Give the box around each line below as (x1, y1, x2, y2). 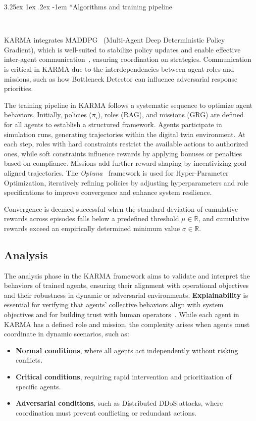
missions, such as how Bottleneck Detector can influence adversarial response (4, 73, 238, 84)
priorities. (4, 83, 33, 94)
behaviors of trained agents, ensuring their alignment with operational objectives (4, 280, 249, 290)
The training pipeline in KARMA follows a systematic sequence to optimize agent (4, 99, 253, 110)
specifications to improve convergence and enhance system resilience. (4, 187, 212, 197)
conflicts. (15, 355, 43, 365)
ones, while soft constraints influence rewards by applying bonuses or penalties (4, 148, 242, 158)
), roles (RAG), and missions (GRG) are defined (98, 109, 244, 120)
